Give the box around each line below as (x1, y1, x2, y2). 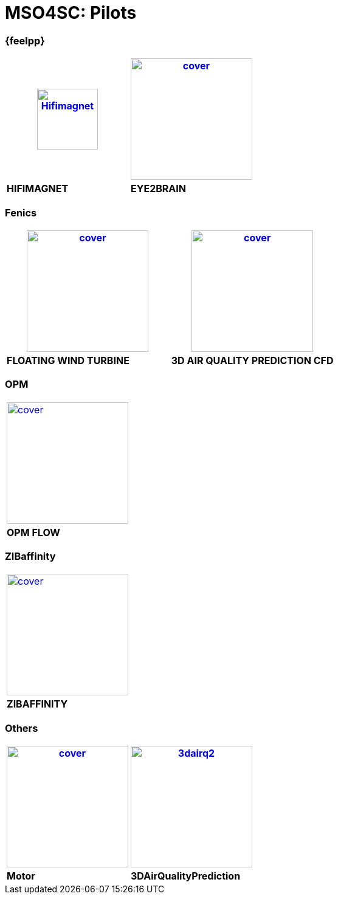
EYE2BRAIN (131, 182, 186, 195)
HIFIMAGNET (7, 182, 69, 195)
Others (5, 722, 38, 734)
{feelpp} (5, 34, 45, 47)
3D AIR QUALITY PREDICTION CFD (171, 354, 334, 367)
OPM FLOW (7, 526, 60, 539)
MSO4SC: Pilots (5, 2, 137, 23)
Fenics (5, 206, 37, 219)
